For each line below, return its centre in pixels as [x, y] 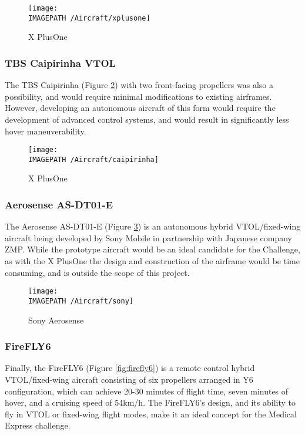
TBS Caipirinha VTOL [60, 63]
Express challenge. [38, 425]
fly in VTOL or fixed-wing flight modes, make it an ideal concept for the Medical [151, 414]
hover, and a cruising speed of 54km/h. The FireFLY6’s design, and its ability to [150, 402]
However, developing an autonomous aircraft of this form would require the [140, 108]
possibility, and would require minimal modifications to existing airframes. [138, 96]
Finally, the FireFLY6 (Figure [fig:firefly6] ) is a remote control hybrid [130, 368]
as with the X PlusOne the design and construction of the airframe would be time [152, 261]
